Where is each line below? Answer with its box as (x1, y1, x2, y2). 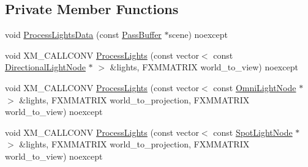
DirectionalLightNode (5, 61, 86, 73)
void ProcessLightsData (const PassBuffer (5, 28, 162, 41)
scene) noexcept (168, 28, 228, 41)
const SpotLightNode (213, 125, 293, 138)
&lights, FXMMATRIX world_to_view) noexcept (110, 61, 298, 73)
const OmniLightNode (213, 81, 296, 94)
